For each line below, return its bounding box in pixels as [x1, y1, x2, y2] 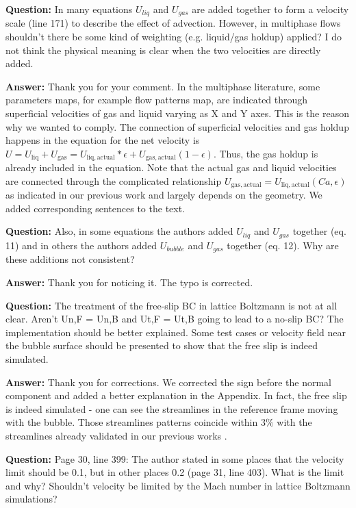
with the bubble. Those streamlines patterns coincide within [5, 415, 258, 429]
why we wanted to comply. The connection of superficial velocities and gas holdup [5, 119, 349, 134]
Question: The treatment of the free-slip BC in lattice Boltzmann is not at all [5, 298, 338, 312]
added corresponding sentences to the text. [5, 201, 186, 215]
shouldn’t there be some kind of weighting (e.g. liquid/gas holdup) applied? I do [5, 29, 342, 44]
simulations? [5, 492, 58, 506]
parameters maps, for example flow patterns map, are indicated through [5, 92, 308, 107]
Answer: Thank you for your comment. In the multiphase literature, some [5, 79, 320, 93]
